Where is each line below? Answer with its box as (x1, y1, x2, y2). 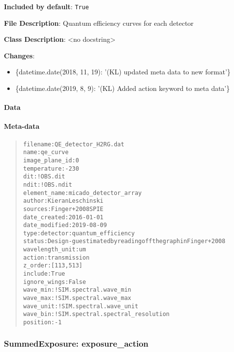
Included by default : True (4, 1, 89, 11)
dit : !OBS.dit (23, 173, 65, 180)
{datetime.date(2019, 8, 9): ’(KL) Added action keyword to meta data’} (15, 83, 230, 93)
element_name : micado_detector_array (23, 189, 142, 196)
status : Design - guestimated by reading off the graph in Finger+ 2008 (23, 238, 226, 245)
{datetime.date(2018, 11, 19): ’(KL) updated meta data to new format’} (15, 67, 231, 77)
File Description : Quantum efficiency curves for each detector (4, 18, 194, 28)
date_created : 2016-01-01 (23, 213, 104, 221)
